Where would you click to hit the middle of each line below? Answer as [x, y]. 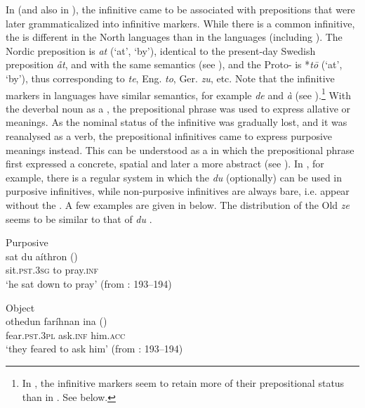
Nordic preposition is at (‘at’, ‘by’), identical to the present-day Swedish [161, 50]
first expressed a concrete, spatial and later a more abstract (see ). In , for [165, 164]
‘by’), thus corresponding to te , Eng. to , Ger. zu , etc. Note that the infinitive [170, 78]
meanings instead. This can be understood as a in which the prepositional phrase [180, 149]
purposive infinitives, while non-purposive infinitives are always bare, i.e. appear [178, 191]
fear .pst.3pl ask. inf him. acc [66, 334]
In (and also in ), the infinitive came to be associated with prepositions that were [180, 9]
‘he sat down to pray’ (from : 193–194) [89, 283]
